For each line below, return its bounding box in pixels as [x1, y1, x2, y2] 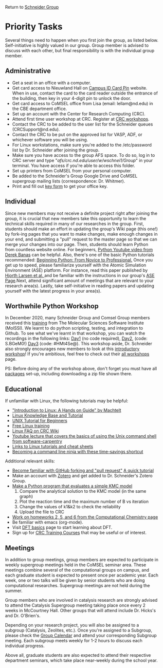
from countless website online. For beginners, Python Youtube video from [5, 246, 153, 252]
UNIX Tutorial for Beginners [12, 418, 68, 424]
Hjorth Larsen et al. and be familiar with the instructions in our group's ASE [5, 272, 155, 278]
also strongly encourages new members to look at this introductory [5, 346, 140, 352]
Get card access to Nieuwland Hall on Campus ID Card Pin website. [12, 85, 147, 91]
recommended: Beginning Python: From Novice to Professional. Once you [5, 257, 153, 262]
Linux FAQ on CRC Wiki [12, 428, 59, 434]
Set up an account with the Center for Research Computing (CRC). [12, 111, 146, 116]
